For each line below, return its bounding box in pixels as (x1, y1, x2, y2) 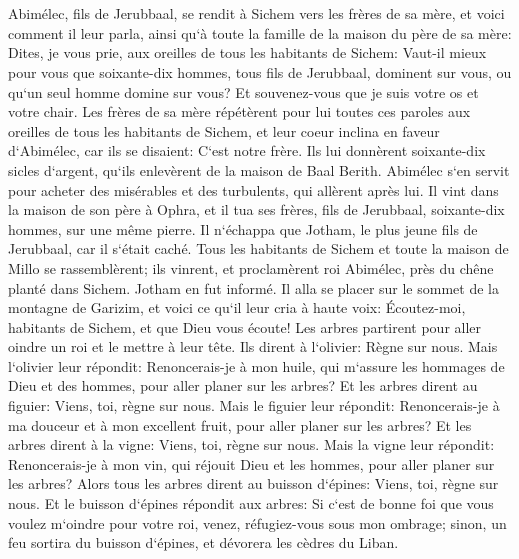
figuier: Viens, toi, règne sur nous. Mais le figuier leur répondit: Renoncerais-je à (8, 395, 500, 416)
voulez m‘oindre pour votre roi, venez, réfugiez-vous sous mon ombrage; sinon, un (8, 512, 507, 533)
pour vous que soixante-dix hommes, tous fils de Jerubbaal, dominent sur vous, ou (8, 61, 512, 82)
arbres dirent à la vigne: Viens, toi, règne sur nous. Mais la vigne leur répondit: (8, 434, 495, 455)
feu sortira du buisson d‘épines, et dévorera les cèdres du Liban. (8, 532, 399, 553)
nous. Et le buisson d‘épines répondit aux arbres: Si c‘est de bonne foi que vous (8, 493, 494, 514)
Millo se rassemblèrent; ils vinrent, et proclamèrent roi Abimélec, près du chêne (8, 257, 494, 278)
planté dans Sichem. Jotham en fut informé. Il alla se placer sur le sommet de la (8, 277, 499, 298)
